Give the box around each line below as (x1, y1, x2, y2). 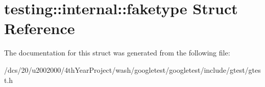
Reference (4, 18, 75, 39)
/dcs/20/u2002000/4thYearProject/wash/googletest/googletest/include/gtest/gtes (4, 64, 261, 75)
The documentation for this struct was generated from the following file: (4, 47, 230, 58)
